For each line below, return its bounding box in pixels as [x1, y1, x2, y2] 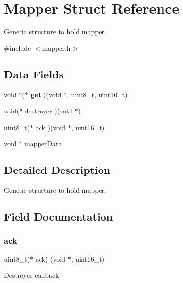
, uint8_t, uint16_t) [67, 89, 128, 99]
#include [4, 42, 31, 53]
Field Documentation [4, 209, 113, 224]
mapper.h [42, 42, 71, 53]
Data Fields [4, 66, 64, 81]
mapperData [24, 138, 62, 149]
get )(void [30, 89, 61, 99]
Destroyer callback [4, 270, 59, 280]
